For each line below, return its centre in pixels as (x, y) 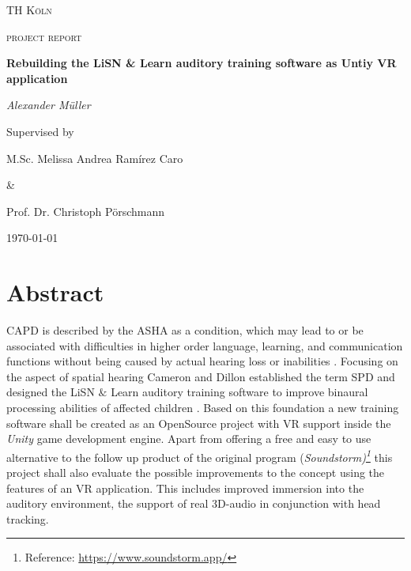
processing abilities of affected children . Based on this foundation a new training (203, 408)
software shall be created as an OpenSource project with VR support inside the (199, 423)
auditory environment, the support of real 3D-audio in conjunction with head (194, 503)
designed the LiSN (51, 392)
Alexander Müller (49, 105)
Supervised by (40, 131)
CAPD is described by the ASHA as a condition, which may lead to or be (185, 330)
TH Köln (29, 9)
